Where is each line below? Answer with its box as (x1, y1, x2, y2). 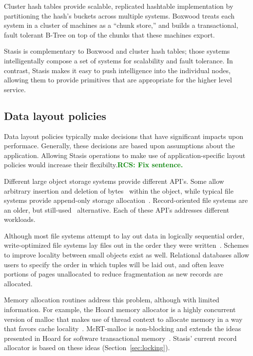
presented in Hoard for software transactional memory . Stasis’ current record (4, 333, 237, 343)
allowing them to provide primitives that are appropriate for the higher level (4, 75, 232, 85)
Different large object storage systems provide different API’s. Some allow (4, 176, 224, 186)
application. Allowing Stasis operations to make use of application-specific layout (4, 150, 246, 160)
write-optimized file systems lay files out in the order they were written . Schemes (4, 240, 249, 250)
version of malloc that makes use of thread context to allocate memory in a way (4, 314, 243, 324)
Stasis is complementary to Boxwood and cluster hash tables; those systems (4, 46, 230, 56)
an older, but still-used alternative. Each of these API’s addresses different (4, 204, 230, 215)
